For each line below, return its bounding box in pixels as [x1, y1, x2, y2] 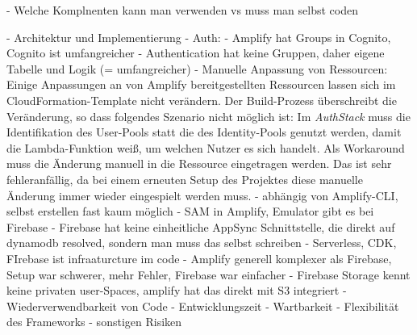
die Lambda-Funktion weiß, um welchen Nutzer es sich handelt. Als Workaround [6, 139, 405, 156]
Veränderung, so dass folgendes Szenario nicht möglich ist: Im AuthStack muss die [6, 107, 411, 124]
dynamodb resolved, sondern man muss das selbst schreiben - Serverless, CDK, [6, 234, 397, 251]
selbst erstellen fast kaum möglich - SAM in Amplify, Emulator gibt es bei [6, 203, 374, 220]
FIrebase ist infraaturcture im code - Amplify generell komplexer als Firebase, [6, 249, 392, 266]
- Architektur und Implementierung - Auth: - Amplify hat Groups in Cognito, [6, 28, 391, 45]
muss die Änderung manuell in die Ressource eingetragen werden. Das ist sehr [6, 155, 392, 172]
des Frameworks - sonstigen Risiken [6, 313, 182, 330]
